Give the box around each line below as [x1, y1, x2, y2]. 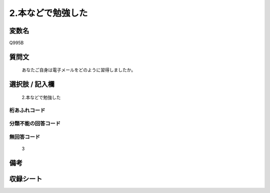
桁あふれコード [9, 106, 45, 113]
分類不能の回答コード [9, 120, 61, 127]
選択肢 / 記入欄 [9, 80, 55, 88]
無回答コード [9, 133, 40, 140]
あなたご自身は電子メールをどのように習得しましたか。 [21, 67, 136, 73]
